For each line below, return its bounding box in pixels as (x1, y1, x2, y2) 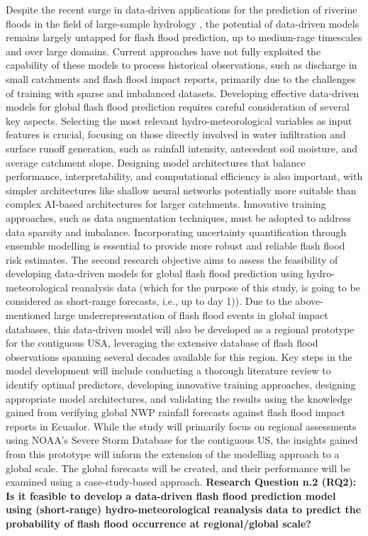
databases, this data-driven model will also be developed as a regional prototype (6, 321, 355, 336)
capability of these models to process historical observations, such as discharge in (6, 57, 357, 72)
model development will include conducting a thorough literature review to (6, 363, 331, 378)
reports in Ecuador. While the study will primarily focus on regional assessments (6, 418, 357, 433)
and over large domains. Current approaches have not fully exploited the (6, 43, 321, 58)
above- (295, 294, 323, 308)
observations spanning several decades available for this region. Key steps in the (6, 349, 352, 364)
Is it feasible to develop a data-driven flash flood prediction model (6, 488, 336, 503)
